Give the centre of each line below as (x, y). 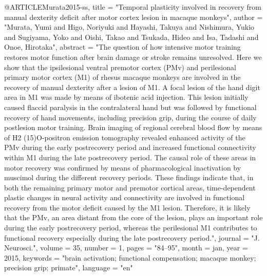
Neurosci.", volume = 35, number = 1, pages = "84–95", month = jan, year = (126, 248)
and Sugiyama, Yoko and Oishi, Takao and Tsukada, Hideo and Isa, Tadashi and (131, 37)
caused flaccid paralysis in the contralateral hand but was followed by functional (130, 107)
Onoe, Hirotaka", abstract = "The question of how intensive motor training (122, 47)
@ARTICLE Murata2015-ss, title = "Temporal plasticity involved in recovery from (133, 7)
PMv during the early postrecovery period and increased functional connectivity (130, 147)
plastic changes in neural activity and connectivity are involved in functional (125, 197)
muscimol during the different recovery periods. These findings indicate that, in (129, 177)
